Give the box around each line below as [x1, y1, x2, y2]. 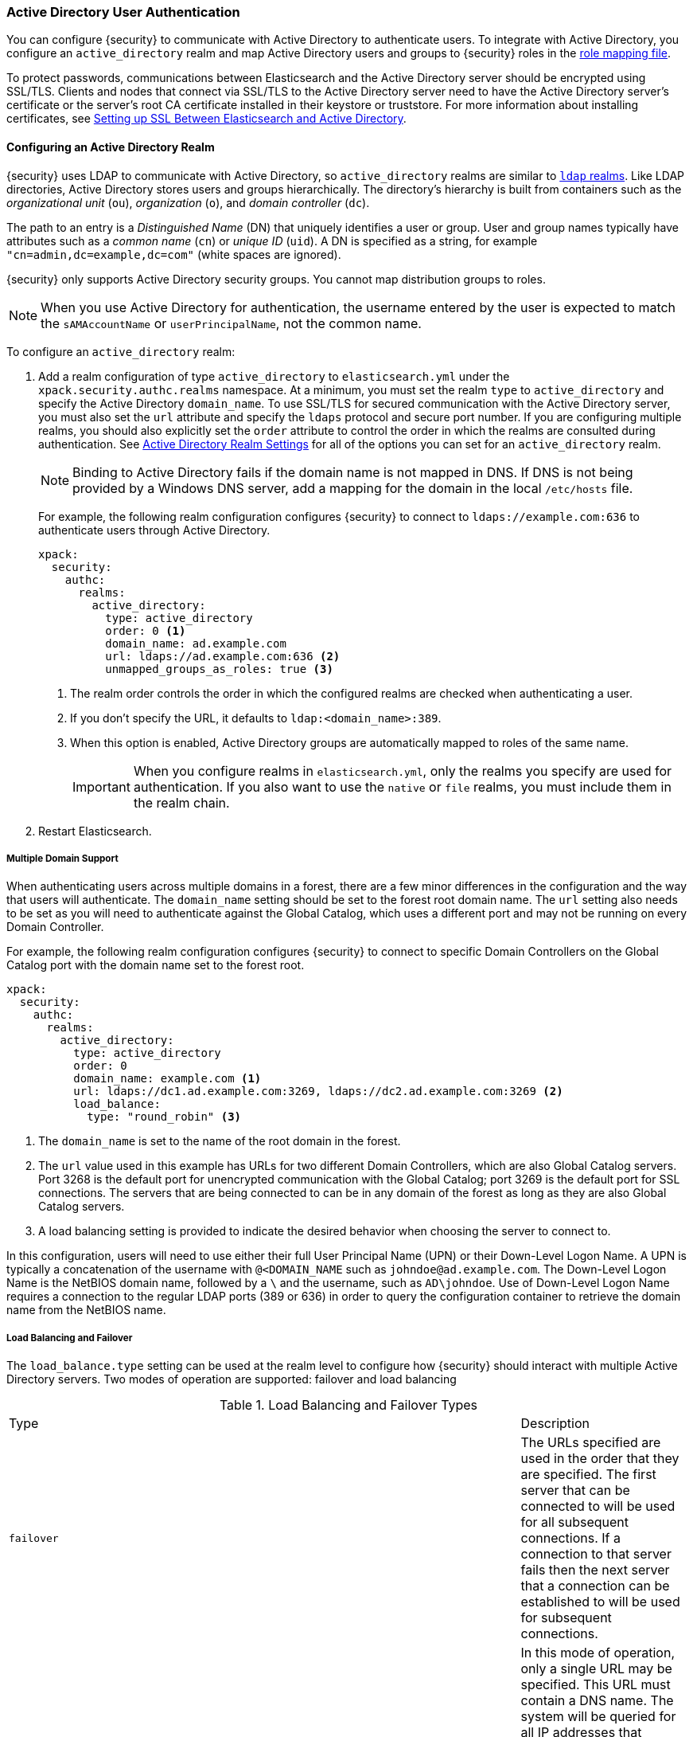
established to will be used [520, 1594, 680, 1610]
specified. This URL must [520, 1676, 671, 1693]
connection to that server [520, 1546, 672, 1563]
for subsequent [520, 1610, 612, 1626]
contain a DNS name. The [520, 1692, 674, 1709]
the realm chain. [133, 794, 230, 811]
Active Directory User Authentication [6, 4, 240, 20]
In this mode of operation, [520, 1645, 675, 1661]
